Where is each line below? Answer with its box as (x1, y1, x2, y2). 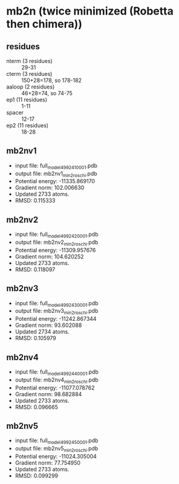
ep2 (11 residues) (6, 122, 49, 129)
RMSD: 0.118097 (15, 266, 56, 273)
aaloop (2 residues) (6, 83, 55, 90)
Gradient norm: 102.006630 (15, 184, 85, 192)
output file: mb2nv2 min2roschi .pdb (15, 238, 99, 247)
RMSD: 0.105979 (15, 335, 56, 342)
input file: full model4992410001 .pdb (15, 162, 98, 170)
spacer (6, 109, 24, 116)
